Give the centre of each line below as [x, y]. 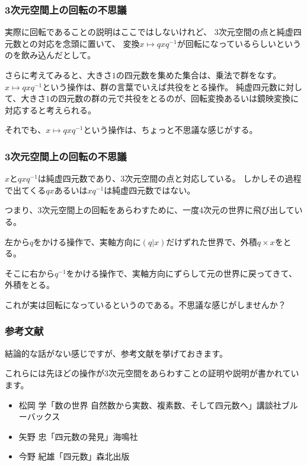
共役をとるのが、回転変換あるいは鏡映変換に [212, 98]
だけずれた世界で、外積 [212, 241]
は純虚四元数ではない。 [150, 190]
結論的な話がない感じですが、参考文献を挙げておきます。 [116, 353]
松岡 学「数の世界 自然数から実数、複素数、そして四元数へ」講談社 [150, 405]
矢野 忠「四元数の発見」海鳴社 [78, 436]
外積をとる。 [30, 285]
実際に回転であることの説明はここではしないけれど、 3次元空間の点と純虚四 [153, 32]
